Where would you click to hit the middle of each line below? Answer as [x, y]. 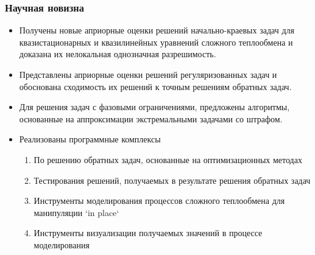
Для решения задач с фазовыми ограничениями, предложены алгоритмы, [154, 107]
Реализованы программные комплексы [90, 139]
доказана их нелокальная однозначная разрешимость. [118, 54]
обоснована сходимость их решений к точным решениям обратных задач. [155, 86]
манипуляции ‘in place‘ [76, 212]
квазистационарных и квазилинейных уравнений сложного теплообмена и [156, 42]
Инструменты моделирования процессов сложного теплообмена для [159, 201]
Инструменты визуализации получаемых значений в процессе [148, 233]
